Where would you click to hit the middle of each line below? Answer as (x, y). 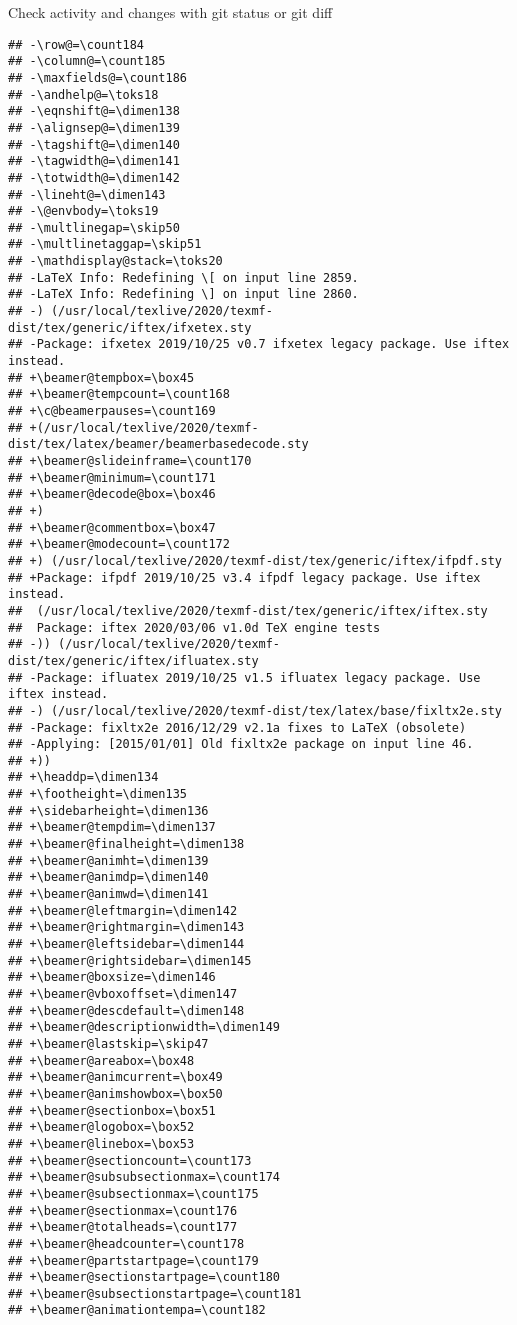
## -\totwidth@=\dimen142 (94, 177)
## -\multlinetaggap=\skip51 (105, 244)
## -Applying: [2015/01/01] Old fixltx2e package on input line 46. (241, 744)
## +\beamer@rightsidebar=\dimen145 (130, 960)
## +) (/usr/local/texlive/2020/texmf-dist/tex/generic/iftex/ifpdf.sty (255, 560)
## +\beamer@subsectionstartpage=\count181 (155, 1293)
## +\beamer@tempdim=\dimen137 (112, 827)
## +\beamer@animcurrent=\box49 (115, 1077)
